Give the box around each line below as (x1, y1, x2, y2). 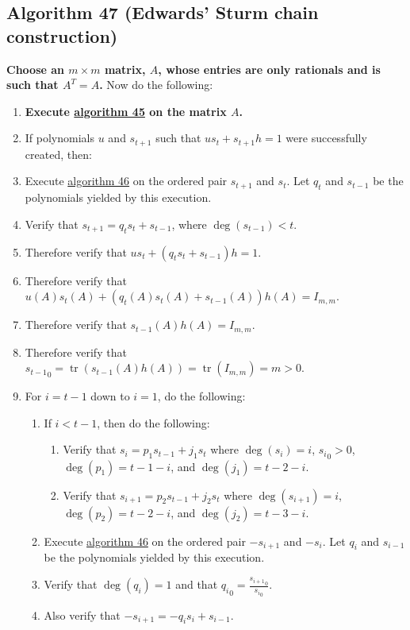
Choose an (6, 60, 64, 77)
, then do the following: (97, 414, 210, 431)
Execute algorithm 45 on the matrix (25, 102, 227, 119)
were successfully (285, 129, 367, 146)
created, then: (25, 145, 92, 162)
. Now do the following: (99, 76, 213, 93)
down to (90, 388, 130, 404)
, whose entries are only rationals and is (158, 60, 381, 77)
